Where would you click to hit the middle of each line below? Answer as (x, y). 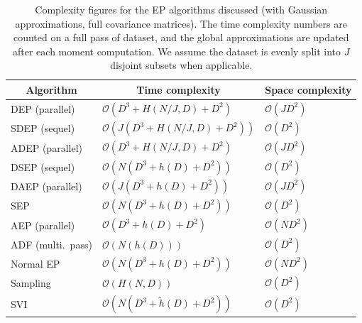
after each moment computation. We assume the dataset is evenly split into (177, 51)
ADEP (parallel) (46, 147)
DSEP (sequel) (43, 166)
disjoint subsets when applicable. (181, 65)
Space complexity (308, 89)
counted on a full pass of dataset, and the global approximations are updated (181, 37)
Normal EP (35, 264)
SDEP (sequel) (43, 128)
